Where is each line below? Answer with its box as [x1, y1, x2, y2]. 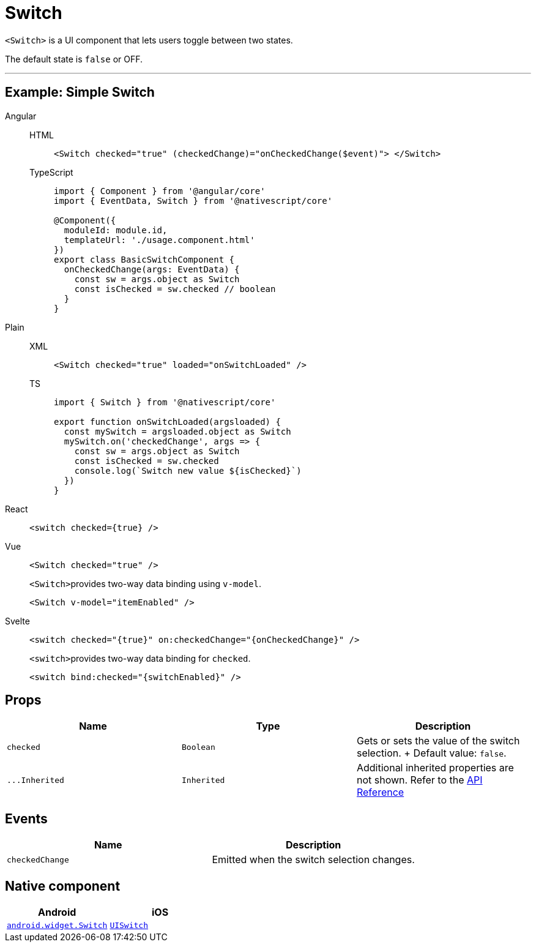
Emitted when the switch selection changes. [212, 853, 415, 866]
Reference [356, 786, 404, 799]
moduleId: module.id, [64, 225, 168, 235]
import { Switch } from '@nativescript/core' [54, 397, 276, 407]
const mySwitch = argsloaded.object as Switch [64, 426, 291, 436]
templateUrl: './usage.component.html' [64, 234, 255, 245]
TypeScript [29, 167, 73, 178]
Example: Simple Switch [5, 84, 155, 100]
